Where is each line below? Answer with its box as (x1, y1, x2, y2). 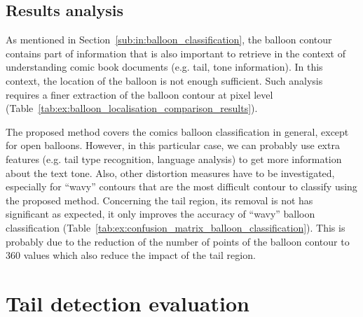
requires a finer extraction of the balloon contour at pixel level (6, 87, 273, 101)
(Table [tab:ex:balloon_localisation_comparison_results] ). (6, 101, 258, 115)
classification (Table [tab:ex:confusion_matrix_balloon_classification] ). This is (6, 220, 345, 234)
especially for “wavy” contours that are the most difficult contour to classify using (6, 179, 357, 194)
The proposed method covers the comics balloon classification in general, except (6, 124, 349, 139)
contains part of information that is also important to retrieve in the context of (6, 45, 346, 60)
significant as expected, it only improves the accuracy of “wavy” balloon (6, 206, 315, 221)
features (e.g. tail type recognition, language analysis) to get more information (6, 151, 342, 166)
